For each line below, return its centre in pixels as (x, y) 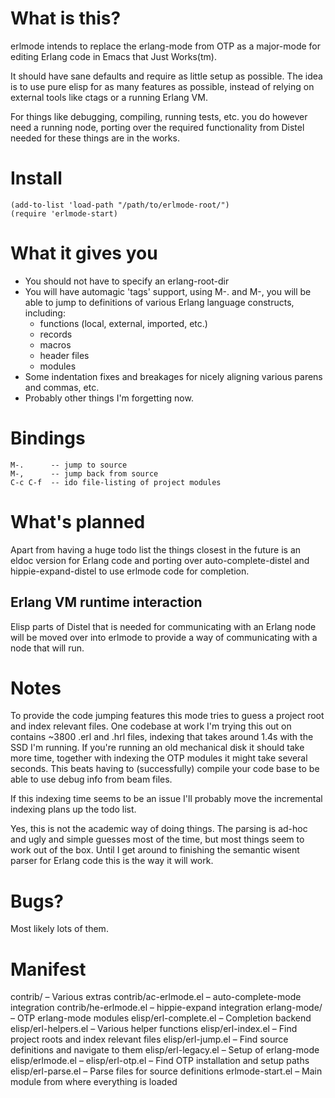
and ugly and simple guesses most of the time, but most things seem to (157, 839)
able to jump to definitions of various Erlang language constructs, (159, 302)
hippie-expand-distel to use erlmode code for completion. (130, 571)
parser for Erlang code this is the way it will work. (112, 861)
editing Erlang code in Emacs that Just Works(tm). (113, 56)
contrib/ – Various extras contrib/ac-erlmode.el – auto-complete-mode (156, 997)
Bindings (48, 438)
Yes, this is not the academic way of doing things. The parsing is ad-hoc (159, 829)
